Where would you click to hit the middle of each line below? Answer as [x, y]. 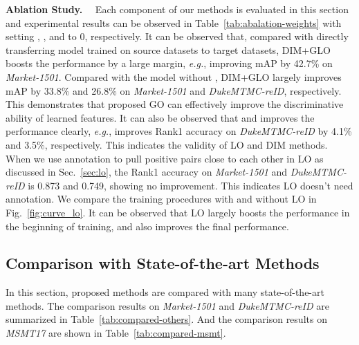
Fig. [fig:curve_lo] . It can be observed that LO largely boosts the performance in [178, 212]
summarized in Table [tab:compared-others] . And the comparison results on [166, 319]
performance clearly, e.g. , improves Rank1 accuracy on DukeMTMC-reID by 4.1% [179, 131]
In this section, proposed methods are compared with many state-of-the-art [165, 292]
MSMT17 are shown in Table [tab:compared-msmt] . [116, 333]
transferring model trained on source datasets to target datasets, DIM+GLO [168, 49]
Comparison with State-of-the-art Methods [163, 263]
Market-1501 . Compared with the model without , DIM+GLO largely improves [174, 76]
